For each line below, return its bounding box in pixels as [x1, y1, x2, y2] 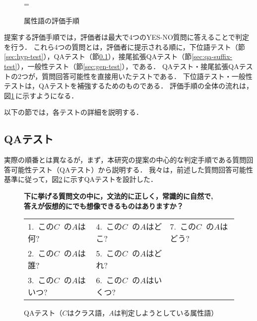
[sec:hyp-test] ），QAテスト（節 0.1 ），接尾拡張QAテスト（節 [4, 51, 192, 62]
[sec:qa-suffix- [192, 51, 233, 62]
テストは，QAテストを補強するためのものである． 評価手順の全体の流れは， [4, 80, 253, 91]
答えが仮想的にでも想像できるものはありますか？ [24, 200, 184, 211]
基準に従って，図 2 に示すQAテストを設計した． [4, 174, 158, 184]
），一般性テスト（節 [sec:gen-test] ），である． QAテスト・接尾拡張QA [17, 61, 239, 71]
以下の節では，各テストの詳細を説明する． [4, 107, 143, 117]
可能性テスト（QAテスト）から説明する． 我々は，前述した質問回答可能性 [10, 164, 254, 174]
